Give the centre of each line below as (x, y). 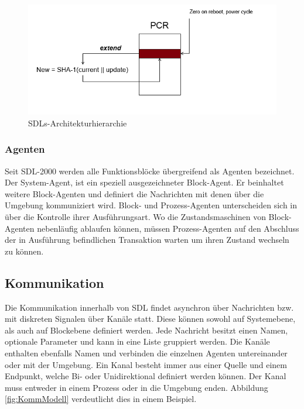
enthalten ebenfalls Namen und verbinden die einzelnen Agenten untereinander (146, 353)
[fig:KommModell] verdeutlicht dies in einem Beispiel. (101, 399)
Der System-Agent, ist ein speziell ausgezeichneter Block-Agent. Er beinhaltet (144, 182)
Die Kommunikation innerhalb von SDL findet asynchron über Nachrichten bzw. (149, 307)
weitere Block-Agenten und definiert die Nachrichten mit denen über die (134, 193)
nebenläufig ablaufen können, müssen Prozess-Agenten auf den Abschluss (168, 228)
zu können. (24, 251)
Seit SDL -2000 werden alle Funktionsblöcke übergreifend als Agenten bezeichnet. (150, 171)
